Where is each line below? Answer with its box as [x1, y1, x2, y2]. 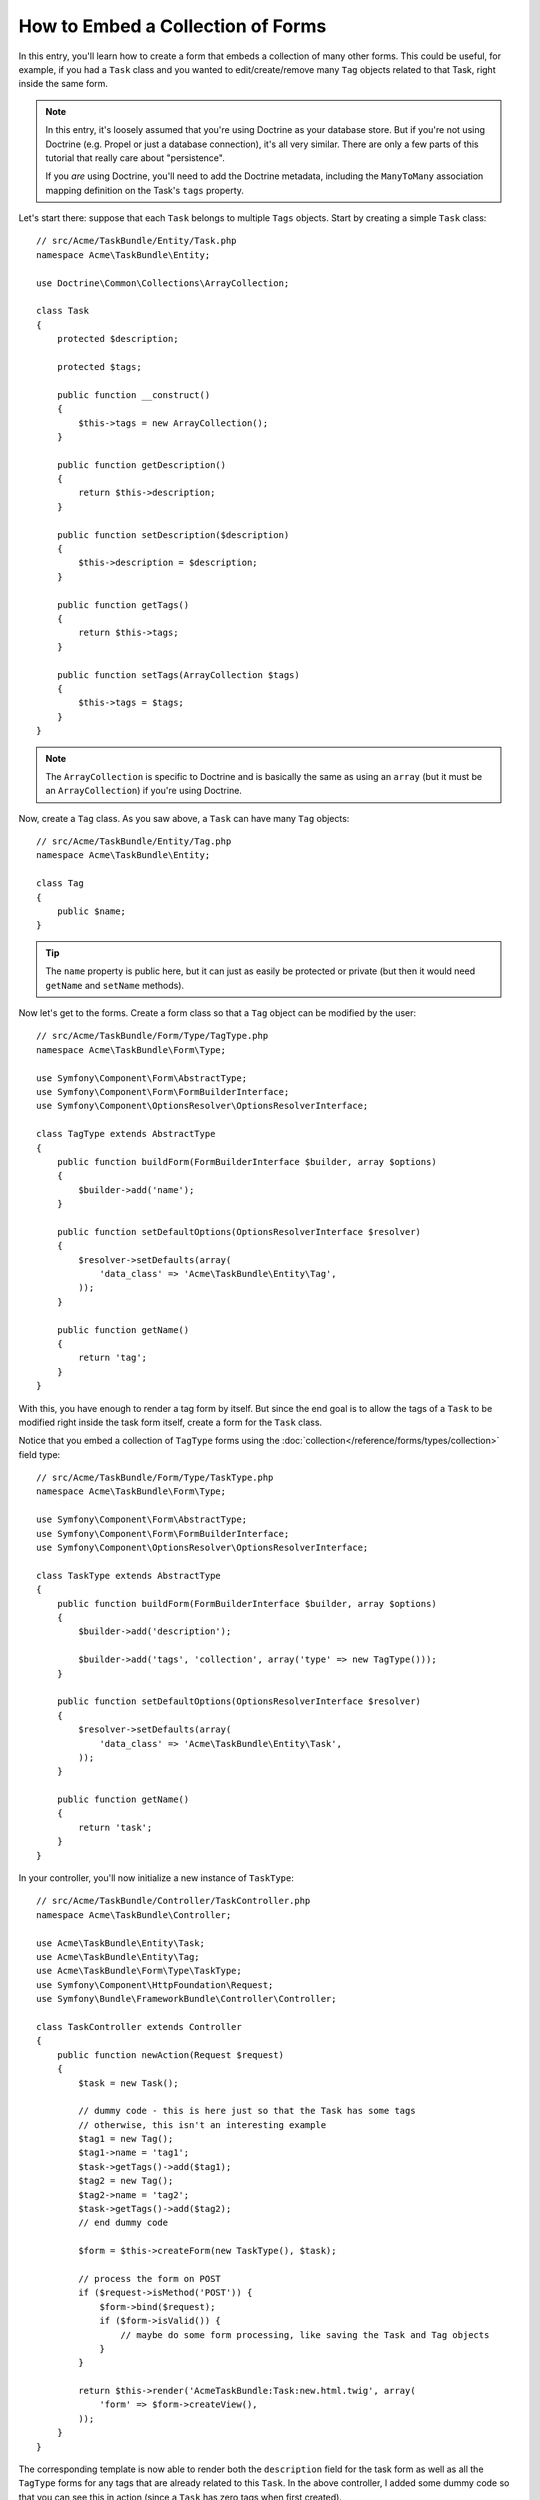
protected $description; [56, 333, 179, 345]
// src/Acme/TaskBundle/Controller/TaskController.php [36, 1895, 311, 1907]
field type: [18, 1448, 61, 1460]
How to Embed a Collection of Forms [18, 15, 327, 37]
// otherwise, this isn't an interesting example [78, 2119, 327, 2130]
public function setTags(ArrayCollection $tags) [56, 669, 300, 680]
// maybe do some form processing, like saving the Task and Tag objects [120, 2329, 490, 2340]
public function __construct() [56, 389, 211, 400]
